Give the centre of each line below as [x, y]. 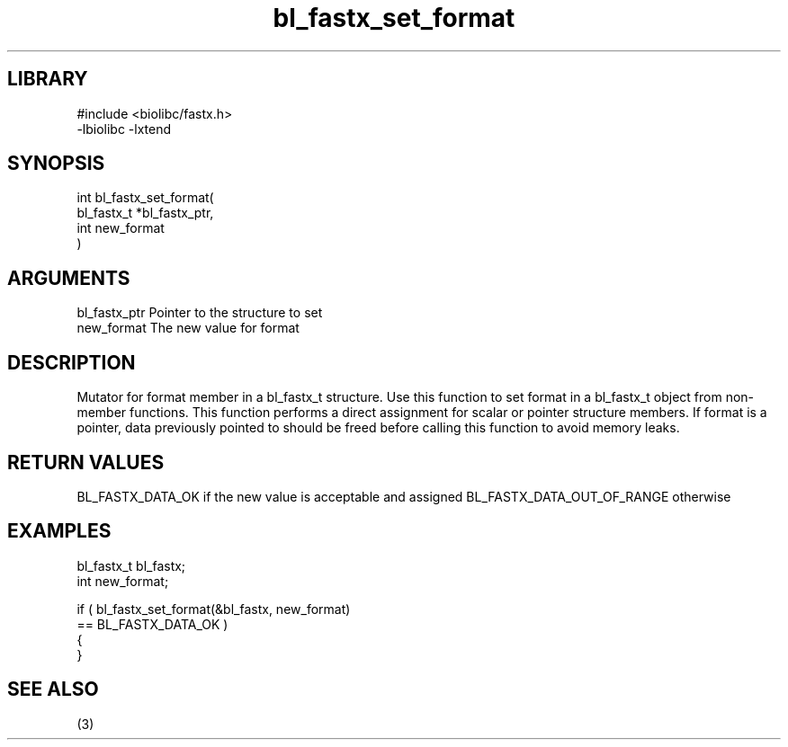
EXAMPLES [59, 531]
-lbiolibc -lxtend [124, 129]
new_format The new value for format [188, 328]
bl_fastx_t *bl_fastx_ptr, [145, 213]
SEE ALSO [53, 689]
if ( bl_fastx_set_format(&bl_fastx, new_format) [214, 609]
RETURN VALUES [86, 462]
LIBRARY [48, 79]
